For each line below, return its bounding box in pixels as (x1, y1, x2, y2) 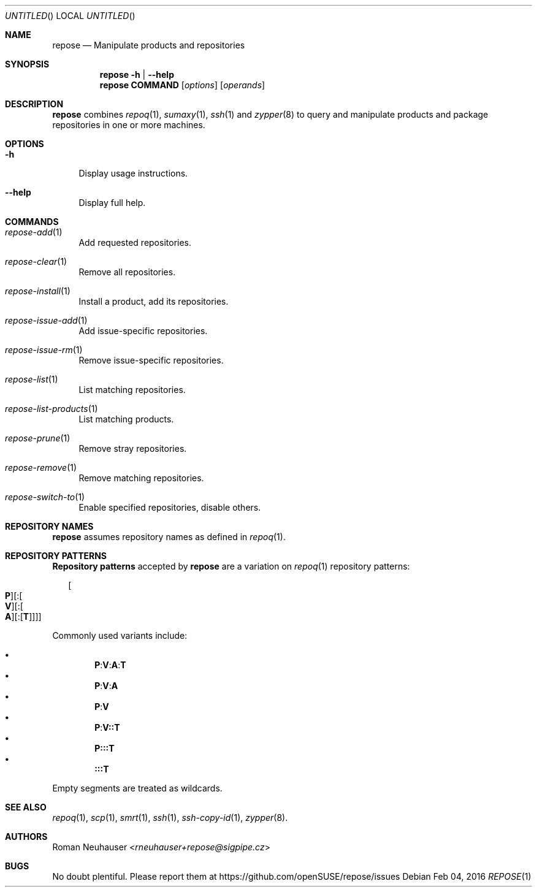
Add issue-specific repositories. (78, 326, 208, 336)
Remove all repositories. (78, 267, 176, 277)
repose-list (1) (5, 374, 58, 384)
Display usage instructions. (78, 168, 188, 178)
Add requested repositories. (78, 237, 192, 248)
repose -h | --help (99, 69, 174, 80)
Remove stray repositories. (78, 443, 187, 454)
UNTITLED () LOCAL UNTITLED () (5, 10, 135, 21)
